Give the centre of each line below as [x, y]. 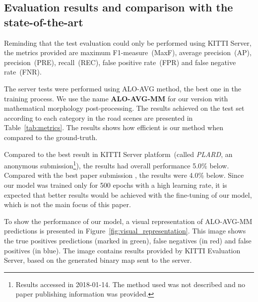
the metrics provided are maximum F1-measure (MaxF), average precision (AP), [128, 52]
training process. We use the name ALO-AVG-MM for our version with [116, 98]
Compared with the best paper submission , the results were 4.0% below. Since [124, 175]
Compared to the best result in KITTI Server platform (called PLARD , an [118, 154]
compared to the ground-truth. [51, 137]
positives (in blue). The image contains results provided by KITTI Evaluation [122, 250]
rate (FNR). [23, 72]
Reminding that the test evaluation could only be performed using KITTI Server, [128, 42]
